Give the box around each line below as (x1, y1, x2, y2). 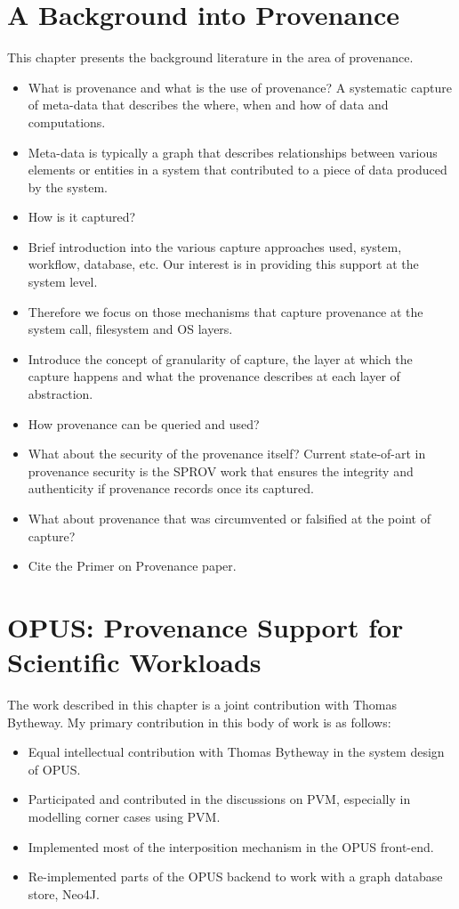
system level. (28, 272, 98, 291)
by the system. (28, 177, 108, 196)
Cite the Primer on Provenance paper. (28, 556, 237, 575)
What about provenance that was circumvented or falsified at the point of (28, 509, 431, 527)
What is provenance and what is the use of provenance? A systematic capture (28, 77, 452, 96)
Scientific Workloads (7, 644, 262, 680)
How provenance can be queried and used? (28, 414, 260, 433)
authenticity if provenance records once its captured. (28, 479, 314, 498)
